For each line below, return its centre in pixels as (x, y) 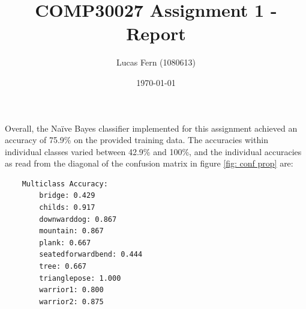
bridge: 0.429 (67, 196)
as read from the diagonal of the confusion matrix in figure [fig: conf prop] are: (149, 163)
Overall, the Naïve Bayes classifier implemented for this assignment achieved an (151, 128)
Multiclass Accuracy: (65, 184)
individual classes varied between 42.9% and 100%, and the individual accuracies (153, 151)
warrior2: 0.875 (71, 301)
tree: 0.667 (63, 267)
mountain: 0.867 (71, 231)
